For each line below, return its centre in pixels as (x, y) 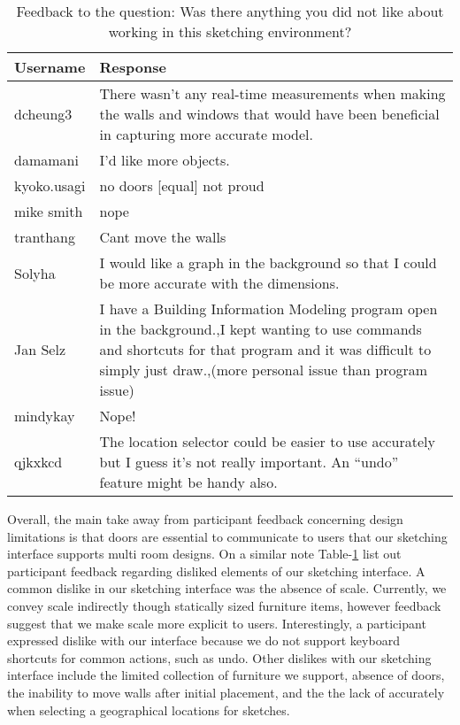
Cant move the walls (163, 237)
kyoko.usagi (50, 185)
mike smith (49, 211)
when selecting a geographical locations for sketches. (149, 710)
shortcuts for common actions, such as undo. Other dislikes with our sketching (219, 657)
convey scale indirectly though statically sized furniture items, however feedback (224, 605)
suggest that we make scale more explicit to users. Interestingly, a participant (217, 623)
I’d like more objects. (165, 160)
